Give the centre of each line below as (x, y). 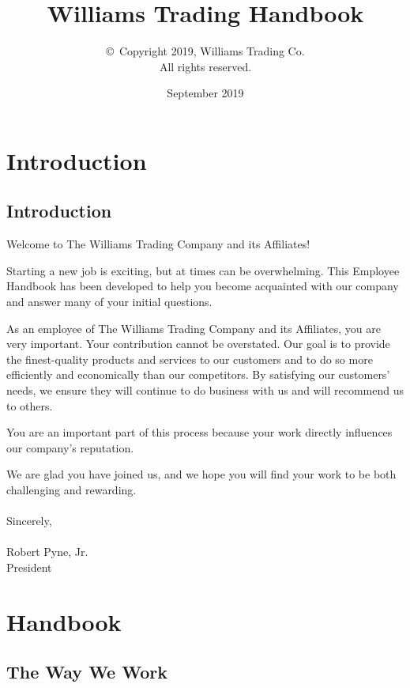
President (29, 567)
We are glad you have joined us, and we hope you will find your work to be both (201, 474)
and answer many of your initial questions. (109, 302)
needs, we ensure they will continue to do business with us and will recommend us (205, 390)
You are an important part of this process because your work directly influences (199, 432)
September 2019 (205, 93)
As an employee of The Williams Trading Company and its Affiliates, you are (194, 328)
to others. (30, 405)
